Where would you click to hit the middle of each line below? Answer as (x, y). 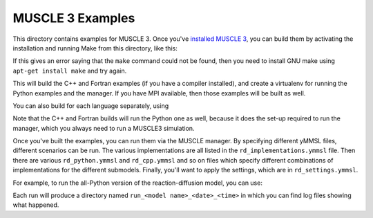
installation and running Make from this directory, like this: (95, 48)
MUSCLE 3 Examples (74, 18)
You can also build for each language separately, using (91, 106)
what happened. (36, 205)
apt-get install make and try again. (70, 71)
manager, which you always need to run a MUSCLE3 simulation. (104, 128)
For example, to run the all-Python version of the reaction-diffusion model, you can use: (137, 183)
